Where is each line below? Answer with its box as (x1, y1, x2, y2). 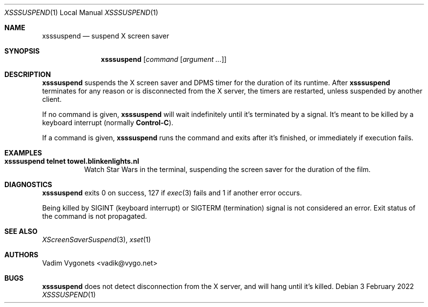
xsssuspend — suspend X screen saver (42, 32, 169, 40)
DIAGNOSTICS (4, 180, 52, 189)
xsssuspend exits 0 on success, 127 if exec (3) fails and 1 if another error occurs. (42, 189, 302, 197)
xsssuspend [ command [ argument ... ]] (101, 55, 227, 63)
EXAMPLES (4, 149, 42, 157)
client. (42, 95, 62, 103)
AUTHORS (4, 250, 39, 259)
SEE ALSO (4, 227, 38, 235)
